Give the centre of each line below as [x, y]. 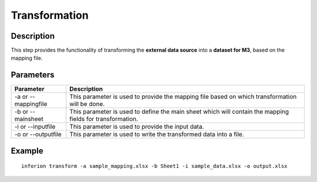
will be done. [87, 104]
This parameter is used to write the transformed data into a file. [157, 135]
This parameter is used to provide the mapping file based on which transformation [183, 97]
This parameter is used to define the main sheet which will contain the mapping [179, 112]
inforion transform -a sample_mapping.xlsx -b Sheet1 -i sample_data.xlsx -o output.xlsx [154, 166]
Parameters [33, 75]
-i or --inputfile [35, 127]
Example [27, 151]
